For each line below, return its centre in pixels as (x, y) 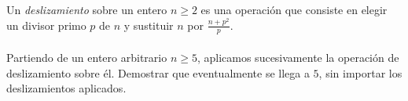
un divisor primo (46, 25)
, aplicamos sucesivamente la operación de (298, 58)
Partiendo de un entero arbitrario (87, 58)
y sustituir (149, 25)
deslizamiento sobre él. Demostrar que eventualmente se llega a (158, 72)
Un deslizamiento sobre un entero (87, 9)
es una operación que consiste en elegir (294, 9)
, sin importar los (360, 72)
